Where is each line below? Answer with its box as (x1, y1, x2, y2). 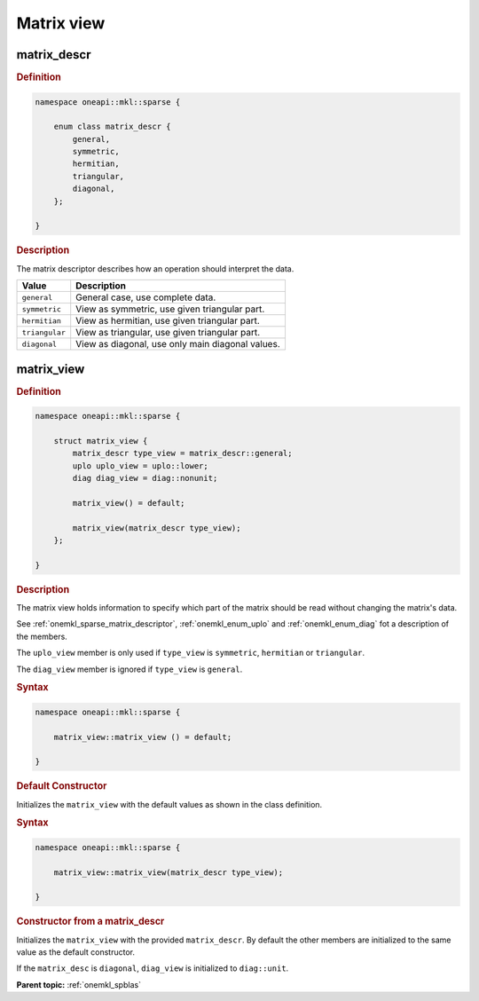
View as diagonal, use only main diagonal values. (75, 338, 280, 351)
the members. (16, 631, 68, 642)
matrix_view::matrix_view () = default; (53, 732, 232, 742)
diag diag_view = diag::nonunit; (72, 473, 218, 484)
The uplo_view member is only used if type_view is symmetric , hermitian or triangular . (16, 648, 365, 658)
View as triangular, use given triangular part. (75, 327, 261, 339)
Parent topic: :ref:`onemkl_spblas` (16, 979, 142, 989)
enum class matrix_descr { (53, 122, 172, 132)
